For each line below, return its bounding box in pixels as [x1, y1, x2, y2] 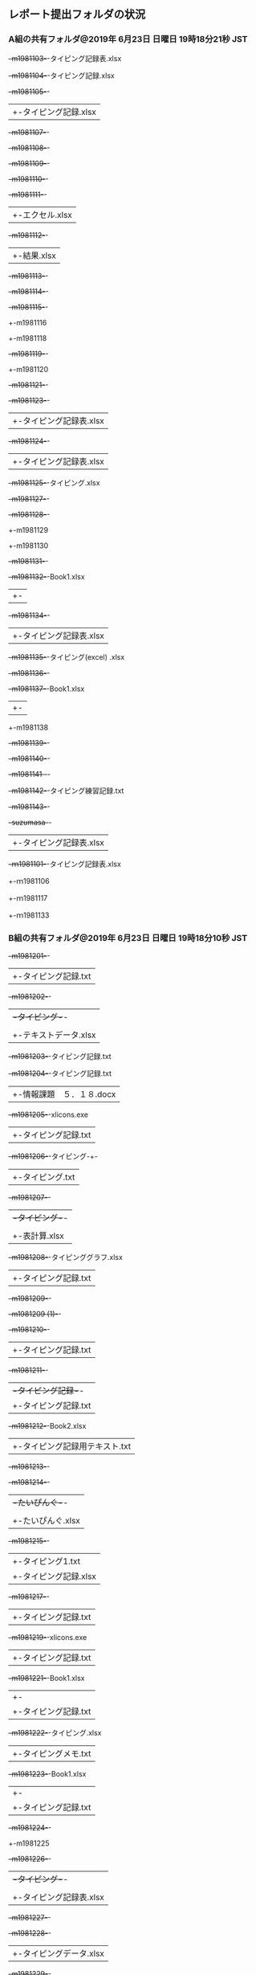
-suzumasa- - [8, 817, 52, 827]
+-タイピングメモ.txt [12, 1748, 91, 1759]
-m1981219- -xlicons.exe [8, 1632, 87, 1642]
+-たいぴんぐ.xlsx [12, 1515, 80, 1526]
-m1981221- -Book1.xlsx [8, 1673, 85, 1683]
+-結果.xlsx [12, 250, 56, 261]
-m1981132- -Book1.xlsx [8, 571, 86, 581]
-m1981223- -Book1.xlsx [8, 1769, 87, 1778]
